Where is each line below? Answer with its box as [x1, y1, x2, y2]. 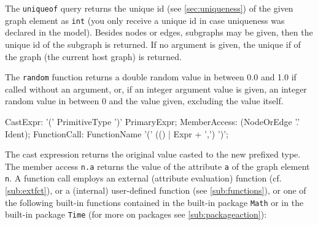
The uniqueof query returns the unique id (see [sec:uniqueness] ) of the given [5, 2, 293, 14]
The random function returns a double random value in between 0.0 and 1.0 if [5, 71, 297, 83]
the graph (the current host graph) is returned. [5, 50, 182, 63]
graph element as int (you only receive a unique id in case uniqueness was [5, 13, 285, 26]
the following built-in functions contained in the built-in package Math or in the [5, 196, 304, 208]
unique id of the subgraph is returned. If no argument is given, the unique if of [5, 37, 301, 50]
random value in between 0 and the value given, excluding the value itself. [5, 94, 284, 107]
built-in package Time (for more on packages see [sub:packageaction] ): [5, 208, 267, 221]
